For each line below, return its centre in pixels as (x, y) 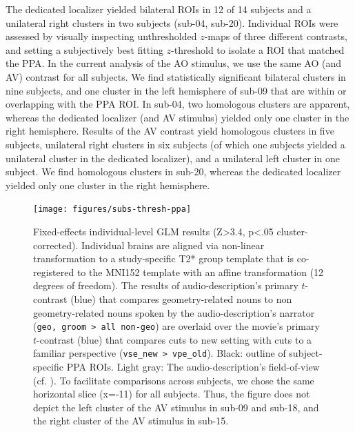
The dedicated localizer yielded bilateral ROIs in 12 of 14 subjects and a (159, 9)
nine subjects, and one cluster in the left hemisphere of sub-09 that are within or (176, 90)
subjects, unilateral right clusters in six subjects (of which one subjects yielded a (175, 144)
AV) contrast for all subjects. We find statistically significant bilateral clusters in (176, 76)
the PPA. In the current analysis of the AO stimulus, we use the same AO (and (174, 63)
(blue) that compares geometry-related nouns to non (181, 298)
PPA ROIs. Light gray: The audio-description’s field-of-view (193, 367)
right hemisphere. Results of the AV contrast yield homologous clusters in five (170, 131)
